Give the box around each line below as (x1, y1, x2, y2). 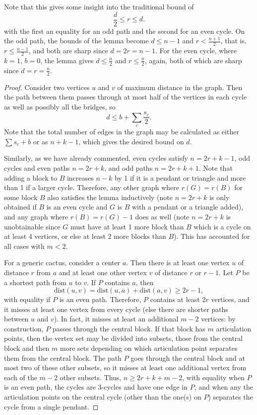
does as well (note (135, 211, 190, 221)
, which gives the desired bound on (78, 136, 184, 146)
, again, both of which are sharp (144, 55, 242, 65)
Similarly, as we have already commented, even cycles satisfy (4, 153, 188, 163)
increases (66, 172, 94, 183)
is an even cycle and (46, 202, 108, 212)
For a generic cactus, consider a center (4, 257, 121, 268)
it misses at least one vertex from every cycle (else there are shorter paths (4, 304, 228, 314)
